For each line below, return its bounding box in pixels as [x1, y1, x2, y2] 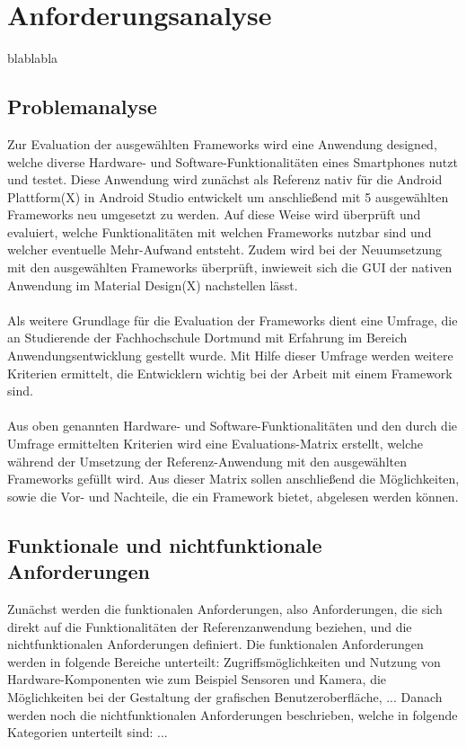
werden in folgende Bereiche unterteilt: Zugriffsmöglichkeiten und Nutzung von [7, 652, 441, 671]
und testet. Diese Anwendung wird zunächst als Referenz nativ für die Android [7, 170, 443, 189]
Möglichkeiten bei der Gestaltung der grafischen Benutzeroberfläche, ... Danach [7, 687, 443, 706]
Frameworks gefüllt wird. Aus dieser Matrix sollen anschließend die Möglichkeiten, [7, 469, 460, 488]
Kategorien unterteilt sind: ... [7, 723, 168, 742]
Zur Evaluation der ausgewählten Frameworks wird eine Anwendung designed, [7, 134, 437, 153]
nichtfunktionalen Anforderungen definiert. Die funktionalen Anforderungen [7, 635, 424, 654]
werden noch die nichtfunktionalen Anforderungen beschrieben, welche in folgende [7, 705, 458, 724]
